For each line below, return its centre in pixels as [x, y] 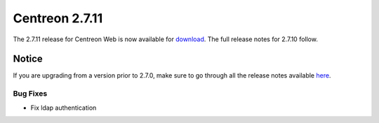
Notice [28, 59]
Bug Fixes [30, 94]
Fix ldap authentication [64, 108]
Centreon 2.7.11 [58, 18]
